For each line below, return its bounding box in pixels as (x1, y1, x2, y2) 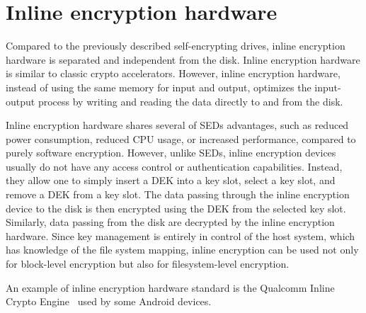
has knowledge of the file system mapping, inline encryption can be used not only (6, 242, 359, 257)
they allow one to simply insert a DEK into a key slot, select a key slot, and (6, 173, 336, 188)
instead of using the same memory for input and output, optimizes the (6, 79, 311, 94)
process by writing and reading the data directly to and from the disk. (38, 93, 343, 108)
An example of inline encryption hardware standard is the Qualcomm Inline (6, 280, 335, 295)
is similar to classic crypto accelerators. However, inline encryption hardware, (6, 66, 341, 81)
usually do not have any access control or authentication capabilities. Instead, (6, 159, 343, 173)
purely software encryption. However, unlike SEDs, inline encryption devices (6, 145, 336, 160)
